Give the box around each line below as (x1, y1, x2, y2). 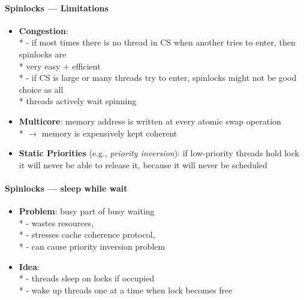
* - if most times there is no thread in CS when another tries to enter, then (19, 36, 296, 49)
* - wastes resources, (19, 216, 94, 229)
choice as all (19, 83, 64, 95)
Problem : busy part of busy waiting (19, 205, 155, 217)
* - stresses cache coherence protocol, (19, 228, 155, 241)
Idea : (19, 260, 40, 272)
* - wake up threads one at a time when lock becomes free (19, 283, 233, 296)
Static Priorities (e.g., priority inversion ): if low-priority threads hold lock (19, 147, 299, 159)
